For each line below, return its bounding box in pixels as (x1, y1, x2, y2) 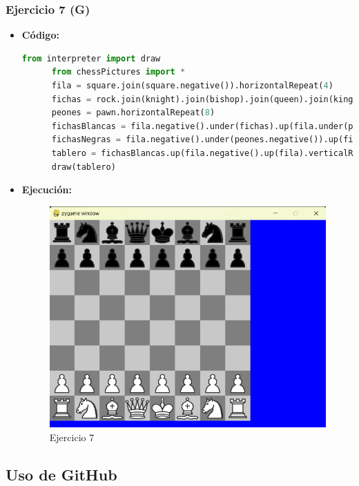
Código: (21, 28, 59, 42)
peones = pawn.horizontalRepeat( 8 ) (51, 108, 215, 118)
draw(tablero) (51, 162, 116, 172)
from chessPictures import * (51, 67, 186, 77)
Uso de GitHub (6, 463, 117, 485)
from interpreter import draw (21, 53, 161, 64)
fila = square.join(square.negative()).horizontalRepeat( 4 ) (51, 81, 333, 90)
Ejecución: (21, 182, 72, 197)
